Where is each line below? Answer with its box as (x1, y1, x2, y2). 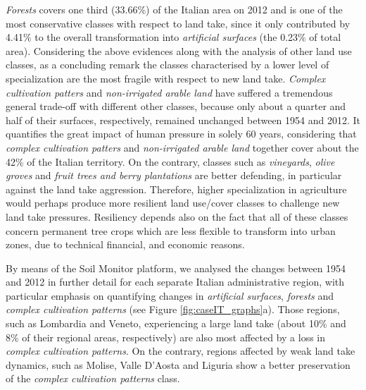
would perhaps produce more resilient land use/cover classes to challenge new (6, 195, 340, 210)
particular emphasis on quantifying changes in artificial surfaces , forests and (6, 288, 334, 303)
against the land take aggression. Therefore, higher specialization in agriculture (6, 181, 347, 196)
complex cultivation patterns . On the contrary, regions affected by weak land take (6, 343, 355, 358)
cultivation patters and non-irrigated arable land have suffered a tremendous (6, 85, 333, 99)
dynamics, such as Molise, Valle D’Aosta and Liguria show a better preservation (6, 357, 351, 372)
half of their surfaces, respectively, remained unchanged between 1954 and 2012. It (6, 112, 360, 127)
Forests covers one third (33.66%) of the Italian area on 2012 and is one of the (6, 2, 343, 16)
